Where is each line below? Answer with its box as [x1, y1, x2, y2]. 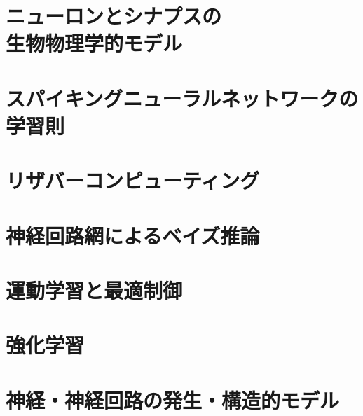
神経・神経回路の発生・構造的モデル [6, 385, 340, 414]
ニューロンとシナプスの [6, 1, 222, 30]
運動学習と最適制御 [6, 276, 183, 305]
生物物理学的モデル [6, 29, 183, 57]
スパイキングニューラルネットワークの [6, 83, 359, 112]
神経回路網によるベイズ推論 [6, 221, 260, 249]
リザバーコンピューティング [6, 166, 260, 195]
